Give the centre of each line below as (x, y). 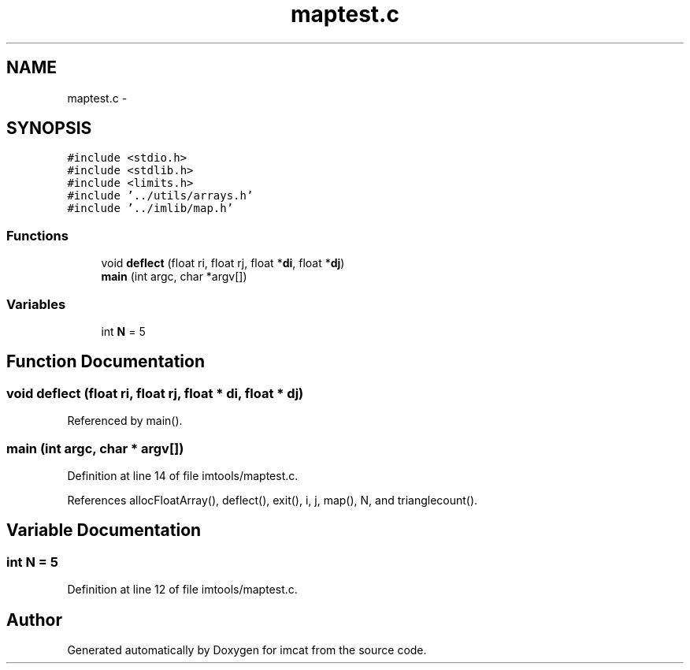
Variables (36, 304)
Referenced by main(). (125, 421)
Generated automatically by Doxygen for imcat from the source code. (247, 650)
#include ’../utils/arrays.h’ (160, 196)
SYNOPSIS (49, 128)
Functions (37, 235)
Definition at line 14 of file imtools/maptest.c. (183, 475)
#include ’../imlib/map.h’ (150, 208)
